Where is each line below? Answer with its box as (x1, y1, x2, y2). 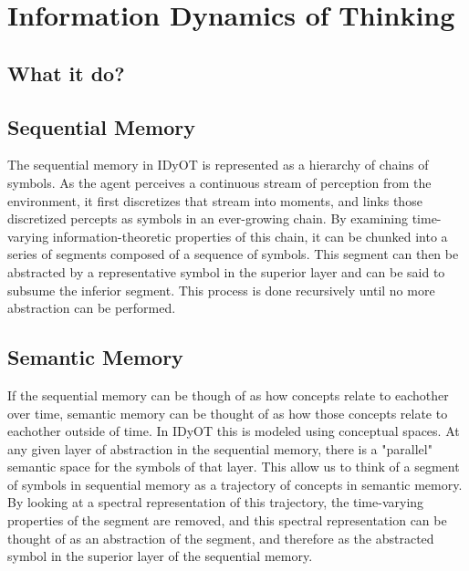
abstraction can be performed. (7, 298, 176, 317)
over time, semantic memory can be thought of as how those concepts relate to (7, 403, 448, 422)
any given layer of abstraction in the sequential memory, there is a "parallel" (7, 439, 433, 458)
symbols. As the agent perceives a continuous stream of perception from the (7, 172, 432, 192)
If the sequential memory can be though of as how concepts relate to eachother (7, 385, 449, 404)
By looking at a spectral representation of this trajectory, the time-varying (7, 493, 424, 512)
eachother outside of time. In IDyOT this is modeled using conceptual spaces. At (7, 421, 460, 441)
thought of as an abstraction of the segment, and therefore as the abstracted (7, 528, 434, 547)
